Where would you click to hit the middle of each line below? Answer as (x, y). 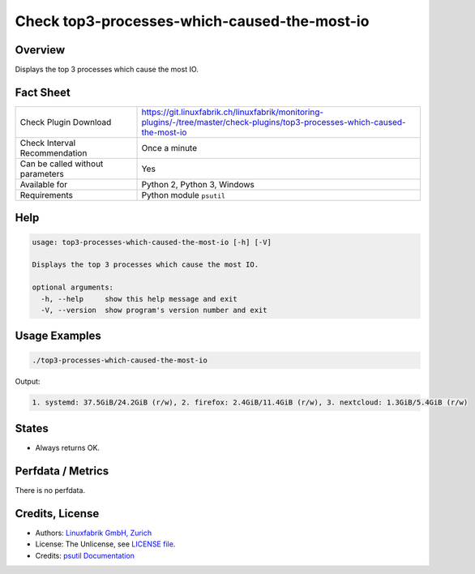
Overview (40, 50)
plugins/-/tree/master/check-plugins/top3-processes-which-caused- (274, 122)
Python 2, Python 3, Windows (198, 184)
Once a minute (169, 148)
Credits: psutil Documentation (85, 555)
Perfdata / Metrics (62, 471)
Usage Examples (58, 336)
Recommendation (53, 152)
